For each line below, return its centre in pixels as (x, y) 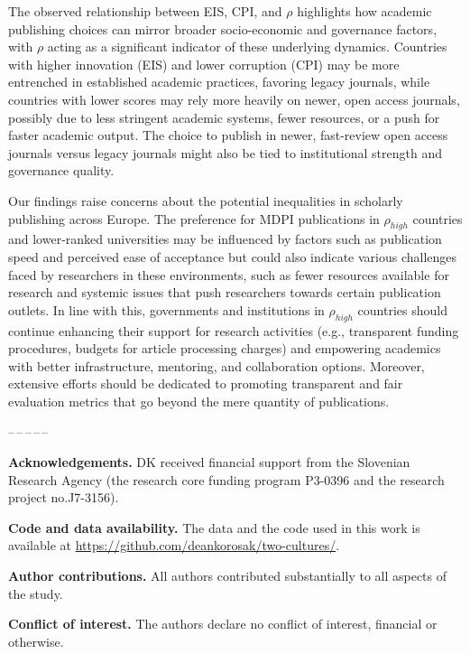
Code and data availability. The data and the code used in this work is (214, 527)
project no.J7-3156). (64, 497)
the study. (36, 593)
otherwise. (36, 641)
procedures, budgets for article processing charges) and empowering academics (225, 348)
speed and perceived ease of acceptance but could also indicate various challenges (233, 256)
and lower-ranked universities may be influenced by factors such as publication (225, 239)
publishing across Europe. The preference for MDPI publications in (194, 218)
